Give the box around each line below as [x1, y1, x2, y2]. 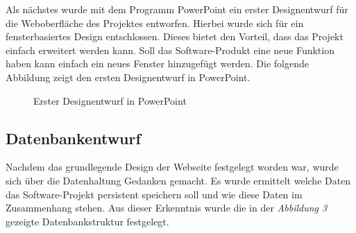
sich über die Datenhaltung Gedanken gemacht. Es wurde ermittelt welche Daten [6, 173, 351, 187]
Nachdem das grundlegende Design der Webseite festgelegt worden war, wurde [6, 159, 339, 174]
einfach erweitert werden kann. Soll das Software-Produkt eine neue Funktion [6, 42, 334, 57]
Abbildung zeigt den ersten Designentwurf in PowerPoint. [6, 69, 251, 84]
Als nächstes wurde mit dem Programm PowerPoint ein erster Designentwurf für [6, 2, 348, 16]
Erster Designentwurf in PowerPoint [33, 93, 187, 107]
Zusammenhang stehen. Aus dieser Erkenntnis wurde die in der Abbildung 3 [6, 200, 328, 215]
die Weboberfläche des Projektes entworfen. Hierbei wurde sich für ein [6, 15, 304, 30]
